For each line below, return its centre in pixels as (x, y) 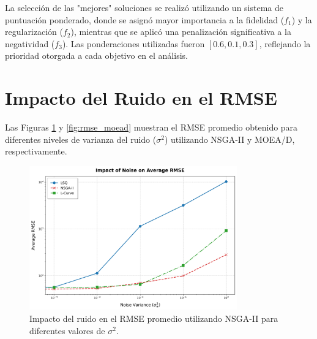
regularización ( (34, 32)
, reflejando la (285, 43)
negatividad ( (30, 43)
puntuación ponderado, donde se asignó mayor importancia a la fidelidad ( (145, 19)
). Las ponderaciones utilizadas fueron (133, 43)
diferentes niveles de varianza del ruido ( (81, 139)
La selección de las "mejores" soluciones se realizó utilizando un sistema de (144, 7)
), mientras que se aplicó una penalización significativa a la (181, 32)
